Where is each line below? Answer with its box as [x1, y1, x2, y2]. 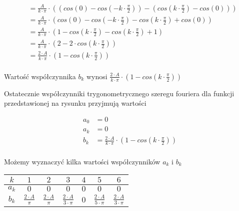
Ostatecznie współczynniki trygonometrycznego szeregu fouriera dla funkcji [4, 88, 234, 98]
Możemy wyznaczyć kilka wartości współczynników [4, 156, 160, 166]
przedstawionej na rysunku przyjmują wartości [4, 98, 146, 108]
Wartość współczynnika [4, 71, 76, 81]
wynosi [86, 71, 107, 81]
